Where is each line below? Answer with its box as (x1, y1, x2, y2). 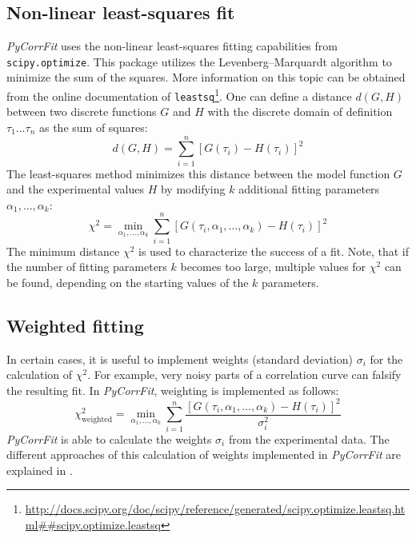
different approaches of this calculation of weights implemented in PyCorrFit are (6, 446, 402, 463)
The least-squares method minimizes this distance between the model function (6, 165, 390, 181)
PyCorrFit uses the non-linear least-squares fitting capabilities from (6, 38, 338, 54)
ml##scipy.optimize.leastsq (25, 516, 161, 533)
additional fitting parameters (238, 181, 380, 197)
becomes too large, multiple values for (180, 258, 366, 275)
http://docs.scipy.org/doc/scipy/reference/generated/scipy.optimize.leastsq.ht (25, 500, 406, 517)
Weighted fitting (6, 313, 144, 337)
